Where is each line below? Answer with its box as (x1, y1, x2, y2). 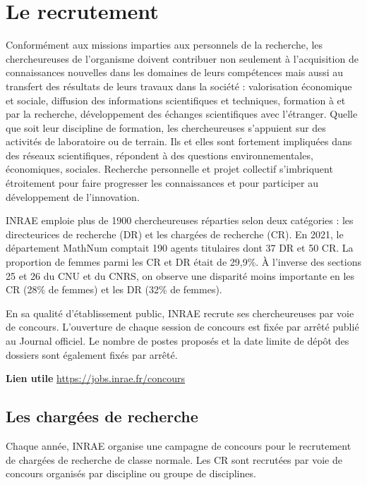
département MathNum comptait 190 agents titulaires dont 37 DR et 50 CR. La (6, 240, 354, 255)
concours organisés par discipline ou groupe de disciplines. (6, 466, 256, 481)
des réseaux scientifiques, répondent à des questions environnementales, (6, 147, 313, 162)
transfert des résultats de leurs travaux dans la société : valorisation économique (6, 78, 352, 93)
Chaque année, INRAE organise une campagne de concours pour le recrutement (6, 438, 351, 453)
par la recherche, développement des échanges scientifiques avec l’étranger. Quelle (6, 106, 358, 121)
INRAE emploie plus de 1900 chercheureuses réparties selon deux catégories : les (6, 213, 354, 228)
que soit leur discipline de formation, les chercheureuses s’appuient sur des (6, 120, 326, 135)
